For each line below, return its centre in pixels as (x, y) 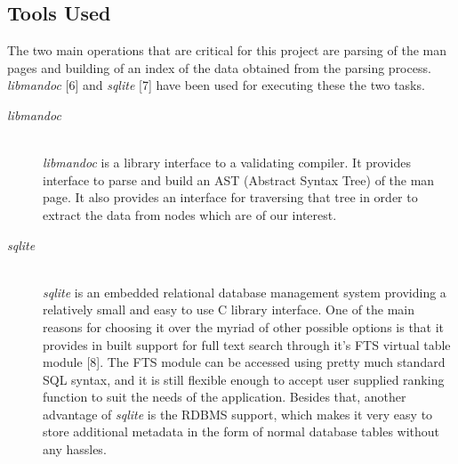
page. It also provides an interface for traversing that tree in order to (230, 197)
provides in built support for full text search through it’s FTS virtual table (247, 344)
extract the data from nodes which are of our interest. (190, 214)
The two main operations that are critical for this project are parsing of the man (227, 50)
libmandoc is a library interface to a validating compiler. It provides (227, 163)
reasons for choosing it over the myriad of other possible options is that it (244, 326)
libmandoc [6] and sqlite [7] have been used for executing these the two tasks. (216, 85)
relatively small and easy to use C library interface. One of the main (229, 309)
